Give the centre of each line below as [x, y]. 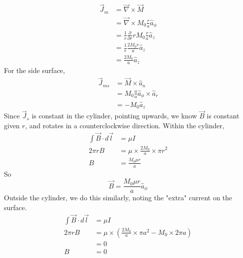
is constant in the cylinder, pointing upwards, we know [114, 116]
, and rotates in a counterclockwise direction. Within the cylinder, [124, 125]
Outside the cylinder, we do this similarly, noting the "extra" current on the [118, 198]
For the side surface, [35, 70]
